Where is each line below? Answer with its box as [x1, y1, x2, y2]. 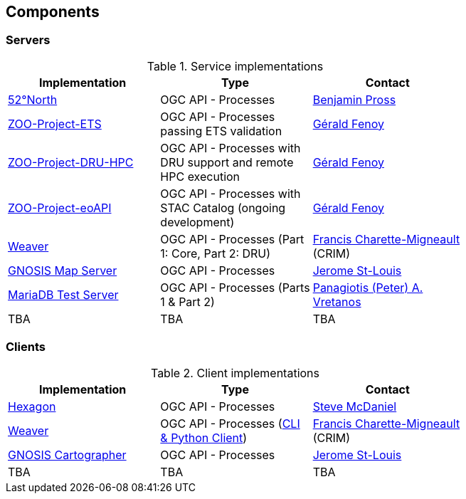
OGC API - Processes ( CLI [160, 416, 300, 431]
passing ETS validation [160, 123, 282, 138]
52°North [8, 92, 58, 107]
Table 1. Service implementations [147, 58, 324, 73]
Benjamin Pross [312, 92, 396, 107]
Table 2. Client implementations [150, 365, 320, 380]
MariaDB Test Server [8, 287, 119, 302]
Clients [6, 340, 46, 354]
